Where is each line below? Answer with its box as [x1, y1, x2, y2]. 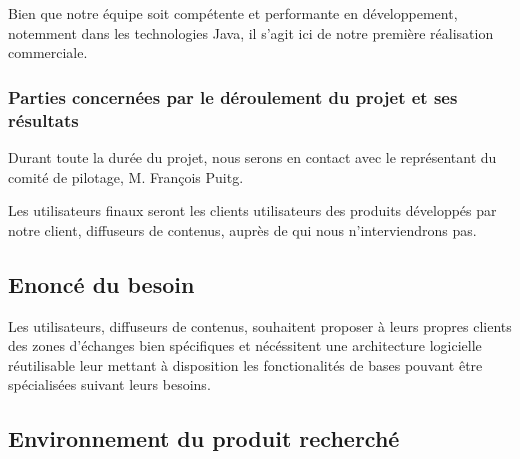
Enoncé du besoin [8, 268, 195, 299]
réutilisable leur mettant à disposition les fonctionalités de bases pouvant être [8, 354, 483, 375]
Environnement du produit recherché [8, 423, 400, 454]
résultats [8, 107, 79, 132]
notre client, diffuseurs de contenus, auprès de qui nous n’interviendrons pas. [8, 219, 477, 240]
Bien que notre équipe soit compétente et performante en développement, [8, 3, 458, 23]
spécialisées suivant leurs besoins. [8, 374, 211, 395]
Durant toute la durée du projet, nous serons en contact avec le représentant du [8, 146, 497, 167]
